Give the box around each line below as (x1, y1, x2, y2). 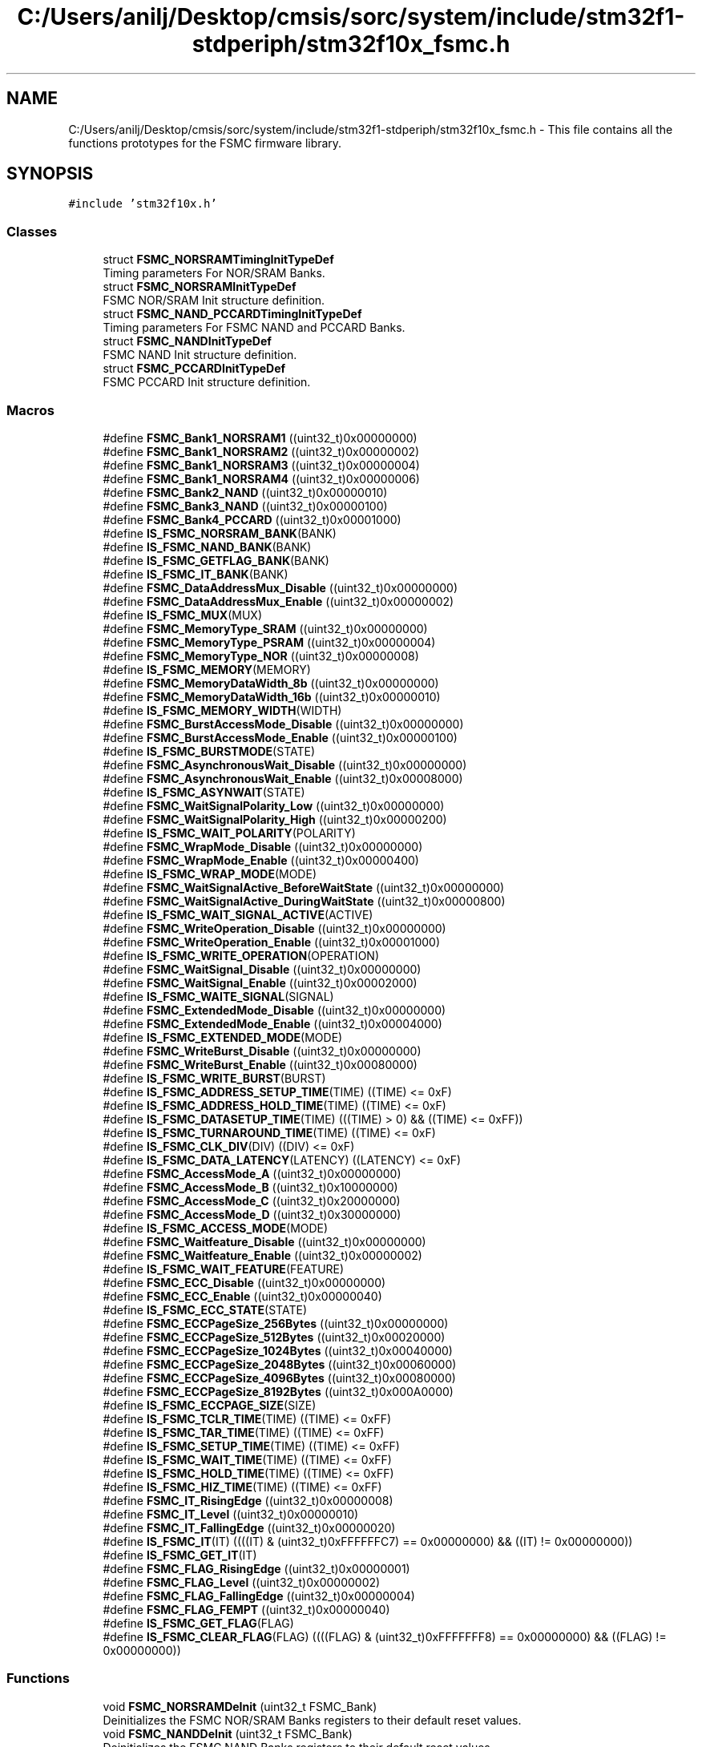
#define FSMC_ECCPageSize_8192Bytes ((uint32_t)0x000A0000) (103, 1384, 454, 1398)
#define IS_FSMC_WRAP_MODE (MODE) (103, 866, 317, 881)
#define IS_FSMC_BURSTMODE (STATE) (103, 744, 316, 758)
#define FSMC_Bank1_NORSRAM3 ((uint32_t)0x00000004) (103, 458, 420, 472)
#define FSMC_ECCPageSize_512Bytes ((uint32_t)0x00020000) (103, 1329, 446, 1344)
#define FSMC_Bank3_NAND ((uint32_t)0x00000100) (103, 498, 388, 513)
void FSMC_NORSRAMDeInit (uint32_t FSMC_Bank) (103, 1699, 377, 1713)
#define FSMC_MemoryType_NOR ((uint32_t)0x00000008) (103, 648, 419, 663)
